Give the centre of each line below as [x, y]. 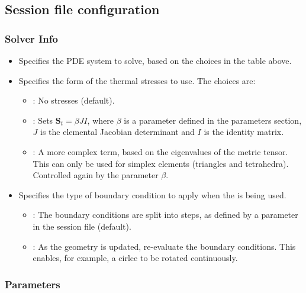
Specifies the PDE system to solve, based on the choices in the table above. [155, 60]
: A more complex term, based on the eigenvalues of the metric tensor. [160, 151]
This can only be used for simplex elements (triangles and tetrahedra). [161, 163]
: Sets [43, 120]
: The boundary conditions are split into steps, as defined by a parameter [165, 215]
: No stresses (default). [74, 100]
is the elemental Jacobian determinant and [117, 132]
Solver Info [31, 38]
